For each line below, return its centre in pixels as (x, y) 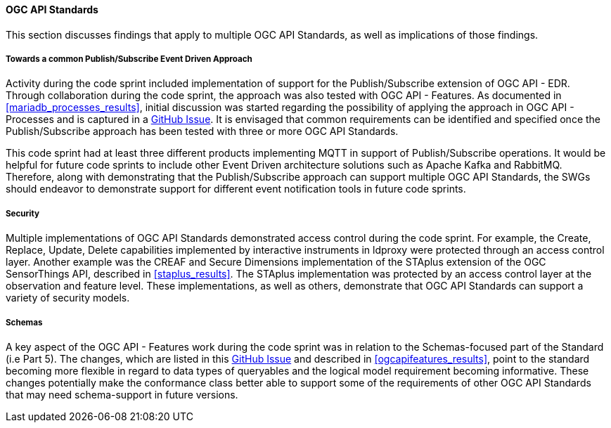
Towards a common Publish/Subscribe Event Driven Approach (129, 59)
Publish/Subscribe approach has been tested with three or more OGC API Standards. (202, 131)
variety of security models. (68, 298)
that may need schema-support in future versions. (122, 394)
